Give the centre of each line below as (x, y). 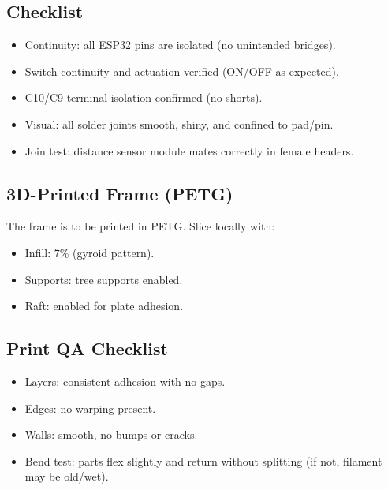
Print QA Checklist (87, 348)
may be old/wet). (67, 476)
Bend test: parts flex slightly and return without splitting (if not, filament (203, 460)
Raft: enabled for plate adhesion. (104, 306)
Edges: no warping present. (90, 408)
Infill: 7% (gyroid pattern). (90, 252)
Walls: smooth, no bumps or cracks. (111, 434)
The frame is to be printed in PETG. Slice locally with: (141, 226)
